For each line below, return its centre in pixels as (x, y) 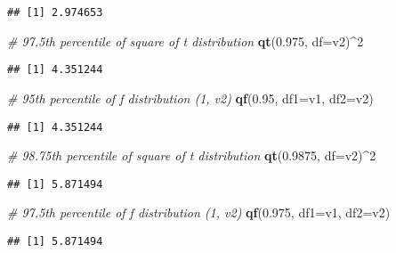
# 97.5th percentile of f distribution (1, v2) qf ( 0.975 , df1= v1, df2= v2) (199, 212)
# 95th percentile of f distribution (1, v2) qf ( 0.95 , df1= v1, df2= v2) (190, 98)
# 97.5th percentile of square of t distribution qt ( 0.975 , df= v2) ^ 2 (186, 41)
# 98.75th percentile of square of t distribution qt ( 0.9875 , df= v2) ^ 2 (192, 155)
